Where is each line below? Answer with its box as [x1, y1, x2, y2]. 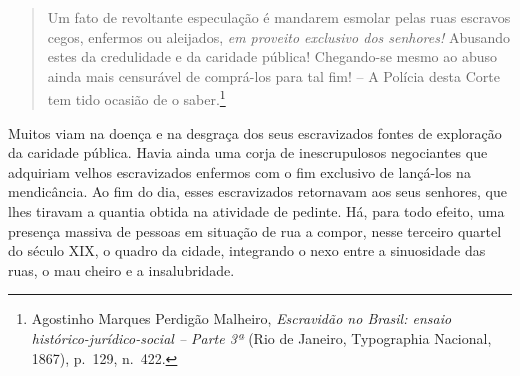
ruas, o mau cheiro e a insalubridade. [8, 259, 235, 280]
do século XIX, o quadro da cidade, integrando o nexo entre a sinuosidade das [8, 240, 486, 261]
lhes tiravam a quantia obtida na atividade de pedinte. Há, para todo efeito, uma [8, 201, 505, 221]
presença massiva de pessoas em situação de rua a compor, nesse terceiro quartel [8, 220, 502, 241]
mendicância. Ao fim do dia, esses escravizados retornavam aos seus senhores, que [8, 181, 507, 202]
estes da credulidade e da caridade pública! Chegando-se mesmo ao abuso [47, 46, 497, 67]
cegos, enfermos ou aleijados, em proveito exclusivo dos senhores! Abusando [47, 26, 511, 47]
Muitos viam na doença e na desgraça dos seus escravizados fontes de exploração [8, 122, 502, 143]
